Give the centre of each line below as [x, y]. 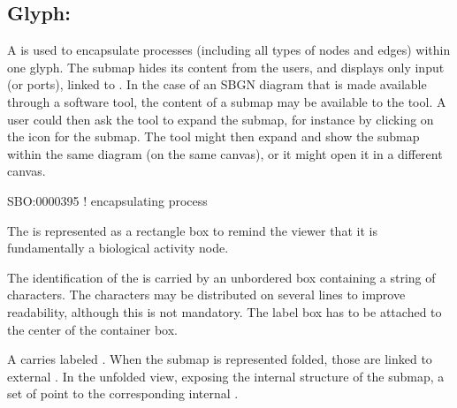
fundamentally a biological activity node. [118, 248]
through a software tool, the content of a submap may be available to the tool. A [227, 101]
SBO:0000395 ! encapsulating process [107, 200]
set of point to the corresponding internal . [123, 393]
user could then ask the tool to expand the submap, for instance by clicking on [221, 119]
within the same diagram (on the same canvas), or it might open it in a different [225, 153]
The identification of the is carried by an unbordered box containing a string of [221, 277]
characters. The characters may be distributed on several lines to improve [206, 295]
